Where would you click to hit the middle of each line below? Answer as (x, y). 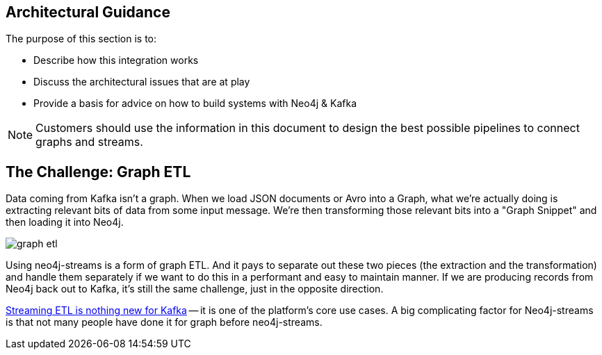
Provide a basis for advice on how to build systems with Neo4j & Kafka (195, 104)
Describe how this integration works (116, 60)
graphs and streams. (89, 142)
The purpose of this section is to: (81, 39)
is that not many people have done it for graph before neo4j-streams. (164, 322)
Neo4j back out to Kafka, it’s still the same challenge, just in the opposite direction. (195, 289)
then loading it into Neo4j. (65, 222)
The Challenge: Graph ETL (98, 172)
